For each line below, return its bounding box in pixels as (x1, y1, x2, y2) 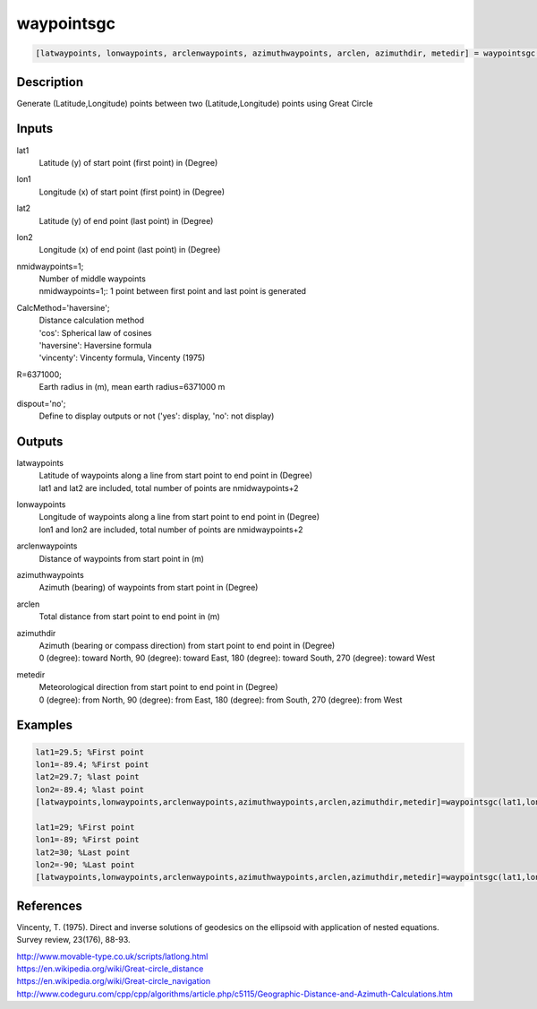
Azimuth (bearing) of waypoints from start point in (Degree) (38, 582, 259, 593)
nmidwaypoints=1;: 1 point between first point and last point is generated (38, 286, 307, 297)
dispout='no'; (16, 398, 66, 409)
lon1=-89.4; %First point (35, 759, 149, 770)
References (16, 898, 82, 913)
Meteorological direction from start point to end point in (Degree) (38, 682, 278, 693)
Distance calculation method (38, 315, 145, 326)
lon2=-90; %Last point (35, 860, 135, 870)
